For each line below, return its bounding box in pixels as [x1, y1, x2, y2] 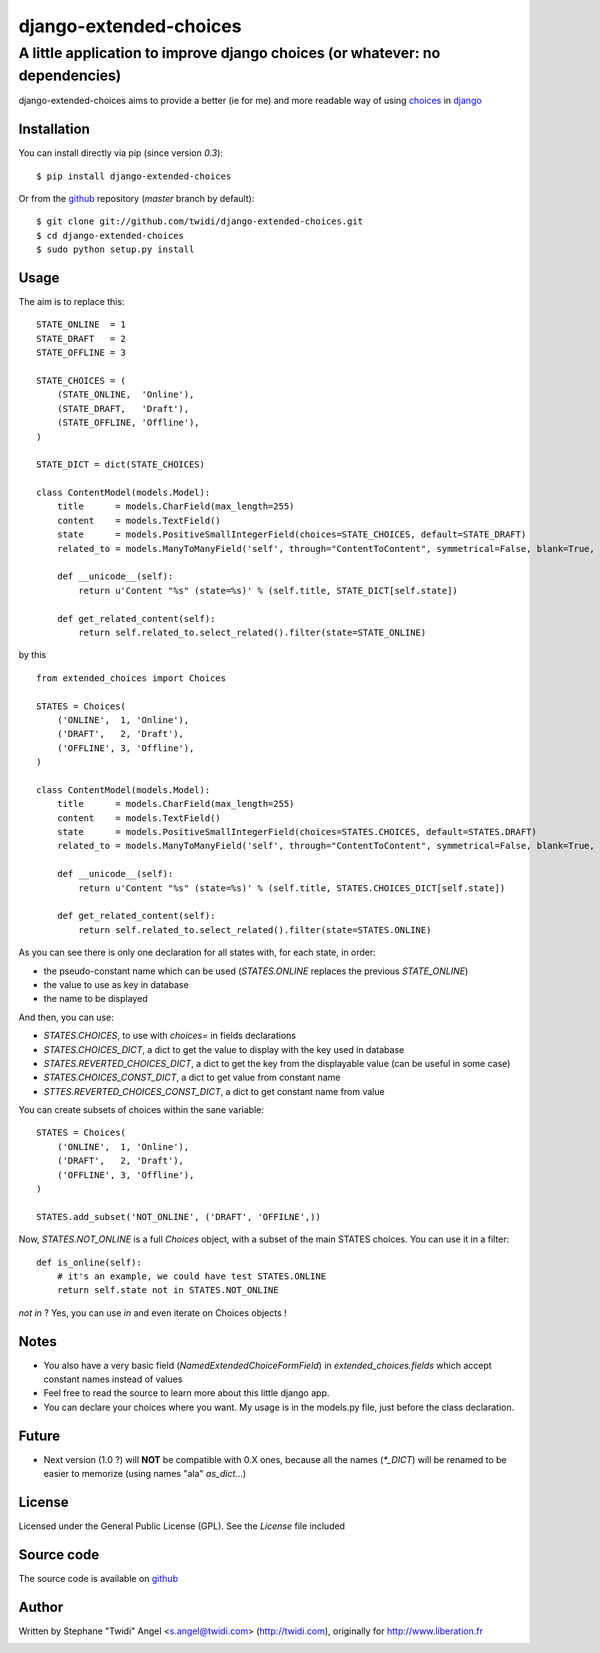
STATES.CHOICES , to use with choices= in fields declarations [43, 1030, 297, 1042]
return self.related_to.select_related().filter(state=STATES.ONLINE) [78, 924, 432, 935]
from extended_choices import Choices [36, 672, 227, 684]
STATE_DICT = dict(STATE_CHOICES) [36, 459, 205, 470]
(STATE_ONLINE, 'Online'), [56, 389, 195, 400]
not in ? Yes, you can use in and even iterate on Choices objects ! [18, 1306, 287, 1319]
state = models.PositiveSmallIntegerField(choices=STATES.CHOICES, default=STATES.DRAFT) [56, 826, 537, 838]
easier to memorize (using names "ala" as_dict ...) [43, 1468, 247, 1480]
